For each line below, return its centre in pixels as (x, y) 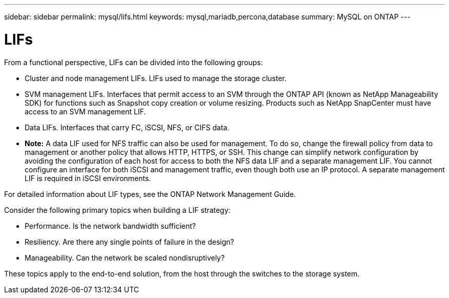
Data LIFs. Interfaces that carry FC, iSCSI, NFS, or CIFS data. (127, 127)
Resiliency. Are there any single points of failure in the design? (129, 242)
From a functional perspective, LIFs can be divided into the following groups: (134, 62)
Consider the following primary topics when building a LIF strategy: (117, 210)
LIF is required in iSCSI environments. (88, 178)
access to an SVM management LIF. (85, 111)
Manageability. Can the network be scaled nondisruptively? (125, 257)
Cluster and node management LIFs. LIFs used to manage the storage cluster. (156, 78)
